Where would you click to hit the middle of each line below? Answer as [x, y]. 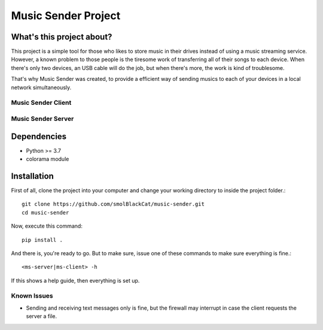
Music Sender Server [42, 119]
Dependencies [39, 136]
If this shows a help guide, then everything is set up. [75, 280]
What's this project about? [62, 37]
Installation [32, 176]
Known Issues [32, 296]
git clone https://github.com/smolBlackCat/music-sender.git [113, 204]
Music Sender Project [66, 16]
